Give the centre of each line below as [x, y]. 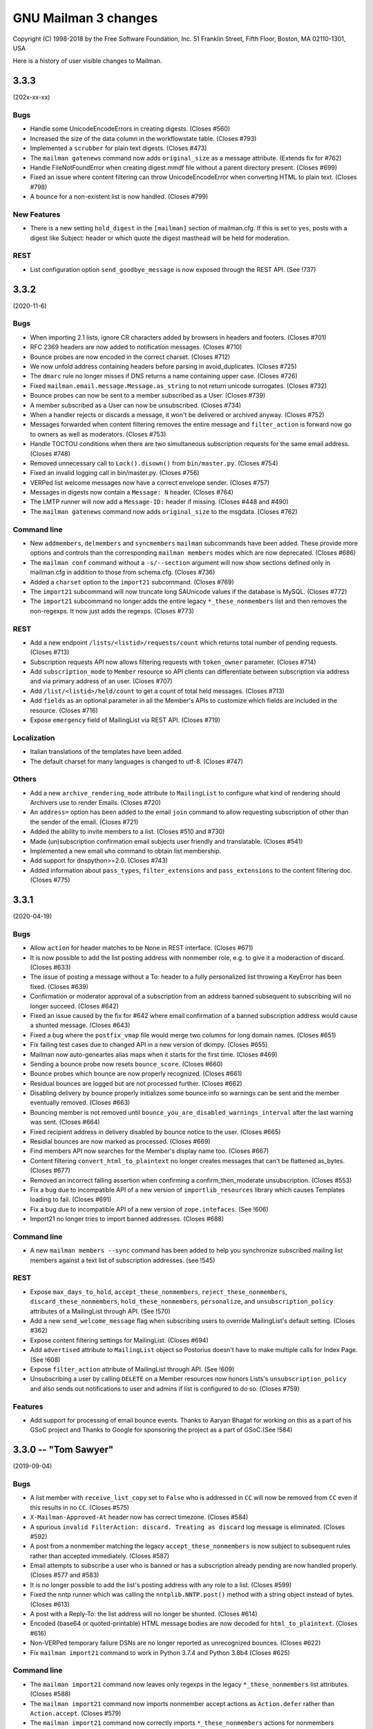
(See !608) [45, 1360]
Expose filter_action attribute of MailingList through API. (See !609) [132, 1369]
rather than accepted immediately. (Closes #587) [100, 1555]
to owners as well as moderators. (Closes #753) [98, 434]
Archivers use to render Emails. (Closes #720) [96, 803]
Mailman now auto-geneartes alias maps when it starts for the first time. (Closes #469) [154, 1054]
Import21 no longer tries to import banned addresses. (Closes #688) [127, 1219]
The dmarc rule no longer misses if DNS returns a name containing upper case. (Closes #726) [164, 376]
